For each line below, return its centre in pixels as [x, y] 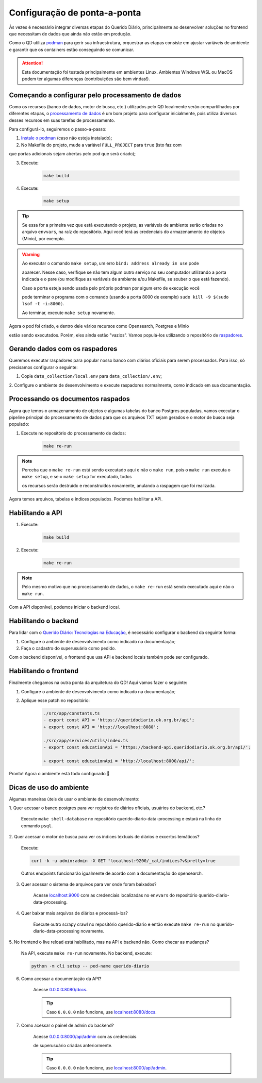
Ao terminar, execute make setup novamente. [69, 313]
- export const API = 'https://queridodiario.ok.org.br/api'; [119, 720]
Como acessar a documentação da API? [61, 979]
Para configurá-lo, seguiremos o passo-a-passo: [58, 129]
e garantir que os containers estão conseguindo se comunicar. [72, 50]
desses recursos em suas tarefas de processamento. [62, 120]
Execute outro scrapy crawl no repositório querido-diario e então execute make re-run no [124, 924]
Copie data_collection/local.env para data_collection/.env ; [91, 376]
